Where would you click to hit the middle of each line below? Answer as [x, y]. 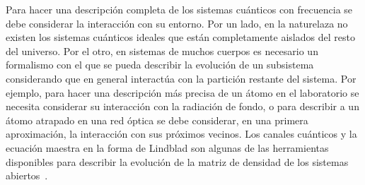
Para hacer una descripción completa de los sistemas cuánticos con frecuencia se [179, 9]
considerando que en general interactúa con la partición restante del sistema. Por [181, 78]
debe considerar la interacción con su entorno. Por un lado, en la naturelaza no [177, 23]
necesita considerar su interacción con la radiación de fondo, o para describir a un [182, 106]
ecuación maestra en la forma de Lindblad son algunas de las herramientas [167, 147]
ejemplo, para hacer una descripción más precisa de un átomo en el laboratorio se [182, 92]
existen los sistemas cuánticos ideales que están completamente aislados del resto [180, 37]
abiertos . [27, 175]
